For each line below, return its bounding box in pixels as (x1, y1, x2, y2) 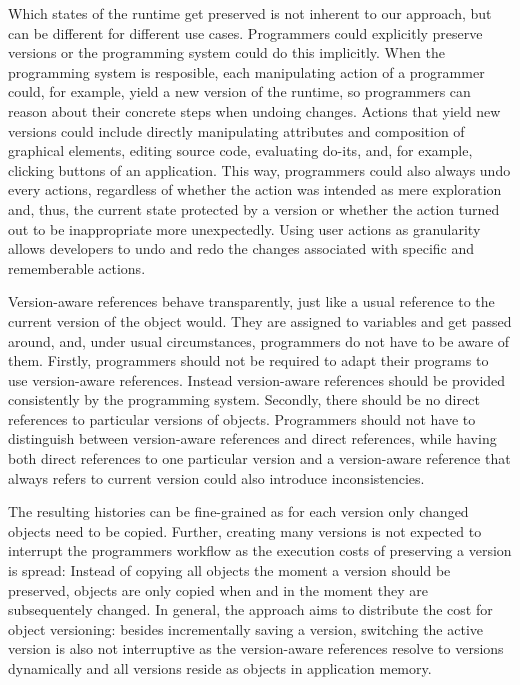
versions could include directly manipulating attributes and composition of (8, 120, 465, 141)
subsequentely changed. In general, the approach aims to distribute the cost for (8, 599, 493, 620)
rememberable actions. (8, 257, 146, 278)
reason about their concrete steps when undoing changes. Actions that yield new (8, 100, 501, 121)
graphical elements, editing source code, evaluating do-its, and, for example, (8, 140, 473, 161)
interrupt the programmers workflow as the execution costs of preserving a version (8, 540, 512, 561)
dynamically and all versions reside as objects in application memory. (8, 658, 432, 678)
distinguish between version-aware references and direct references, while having (8, 428, 497, 449)
